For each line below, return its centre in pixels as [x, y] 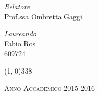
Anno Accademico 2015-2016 [49, 88]
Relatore [17, 6]
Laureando [20, 33]
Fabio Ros [20, 43]
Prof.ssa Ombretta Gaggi [43, 16]
